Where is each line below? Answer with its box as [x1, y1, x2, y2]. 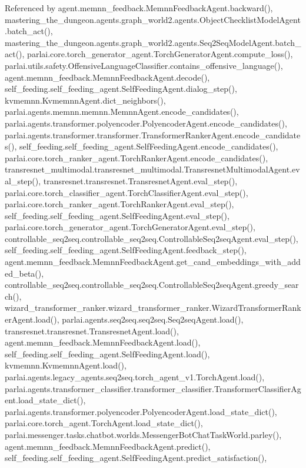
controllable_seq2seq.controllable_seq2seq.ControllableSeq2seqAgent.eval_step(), [5, 232, 298, 244]
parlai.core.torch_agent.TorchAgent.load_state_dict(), [5, 417, 203, 429]
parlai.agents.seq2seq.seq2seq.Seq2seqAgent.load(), [62, 313, 244, 326]
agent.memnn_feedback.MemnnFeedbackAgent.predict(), [5, 440, 211, 452]
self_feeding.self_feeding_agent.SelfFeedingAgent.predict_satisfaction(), [5, 452, 267, 464]
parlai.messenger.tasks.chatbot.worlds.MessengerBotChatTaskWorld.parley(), [5, 428, 282, 440]
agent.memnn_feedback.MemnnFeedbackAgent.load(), [5, 336, 201, 348]
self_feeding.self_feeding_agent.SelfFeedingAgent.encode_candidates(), [19, 140, 278, 152]
